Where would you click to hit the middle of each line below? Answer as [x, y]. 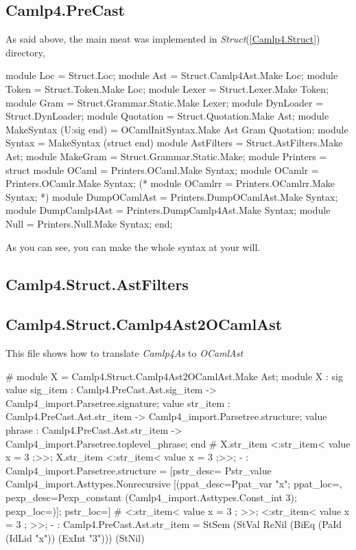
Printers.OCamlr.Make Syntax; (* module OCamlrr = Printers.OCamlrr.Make [170, 183]
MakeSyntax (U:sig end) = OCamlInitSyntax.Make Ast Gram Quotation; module [177, 129]
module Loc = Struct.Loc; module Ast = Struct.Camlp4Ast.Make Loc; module [172, 75]
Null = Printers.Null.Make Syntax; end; [89, 223]
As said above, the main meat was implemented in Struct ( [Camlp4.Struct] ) [163, 39]
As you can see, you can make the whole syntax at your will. [133, 246]
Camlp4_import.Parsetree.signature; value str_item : [118, 403]
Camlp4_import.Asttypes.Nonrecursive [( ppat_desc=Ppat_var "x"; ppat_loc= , [174, 484]
